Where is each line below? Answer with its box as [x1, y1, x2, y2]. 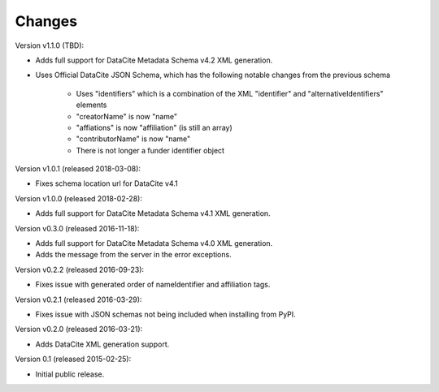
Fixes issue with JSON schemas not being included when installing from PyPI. [35, 309, 296, 319]
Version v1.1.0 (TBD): [15, 41, 85, 50]
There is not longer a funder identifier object [76, 145, 225, 155]
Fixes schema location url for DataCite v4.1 [35, 179, 178, 188]
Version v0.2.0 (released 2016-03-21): [15, 325, 143, 334]
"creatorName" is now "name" [76, 111, 178, 121]
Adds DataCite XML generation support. [35, 339, 170, 349]
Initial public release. [35, 369, 105, 379]
